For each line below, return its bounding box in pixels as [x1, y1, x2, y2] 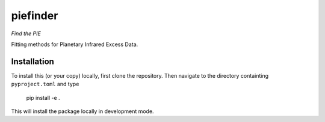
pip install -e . [26, 94, 60, 101]
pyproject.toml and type [11, 81, 79, 88]
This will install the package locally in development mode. [11, 108, 154, 115]
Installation [11, 56, 54, 66]
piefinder [11, 9, 58, 22]
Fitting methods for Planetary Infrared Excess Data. [11, 41, 138, 48]
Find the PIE [11, 30, 42, 37]
